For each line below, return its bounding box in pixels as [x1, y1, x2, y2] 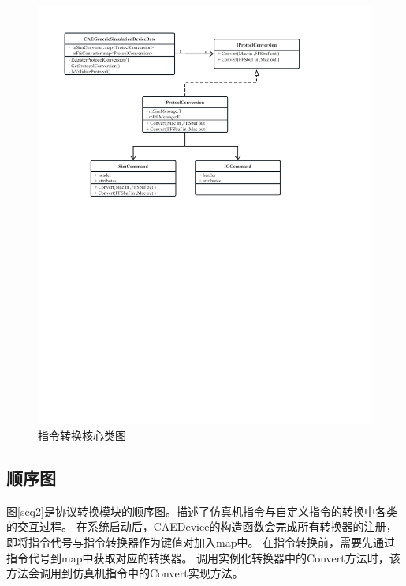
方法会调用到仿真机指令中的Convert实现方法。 [6, 565, 244, 581]
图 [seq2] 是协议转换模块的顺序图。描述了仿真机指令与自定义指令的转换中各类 [6, 502, 397, 519]
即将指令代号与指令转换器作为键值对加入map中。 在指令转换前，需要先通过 [6, 534, 396, 550]
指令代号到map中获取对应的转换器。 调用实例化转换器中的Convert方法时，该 [6, 549, 400, 565]
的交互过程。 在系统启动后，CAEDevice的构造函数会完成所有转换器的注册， [6, 518, 397, 535]
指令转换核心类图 [38, 427, 126, 444]
